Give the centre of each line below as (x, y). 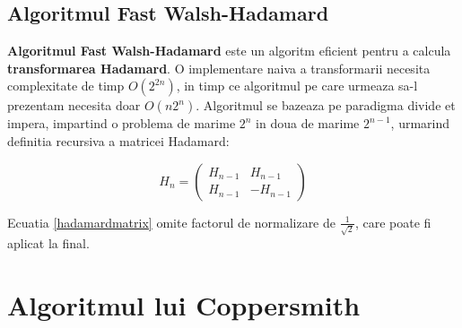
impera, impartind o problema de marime (122, 123)
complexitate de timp (66, 86)
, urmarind (420, 123)
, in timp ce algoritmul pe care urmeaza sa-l (297, 86)
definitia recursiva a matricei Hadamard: (118, 140)
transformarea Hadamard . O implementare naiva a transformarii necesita (219, 68)
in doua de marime (308, 123)
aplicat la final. (48, 243)
